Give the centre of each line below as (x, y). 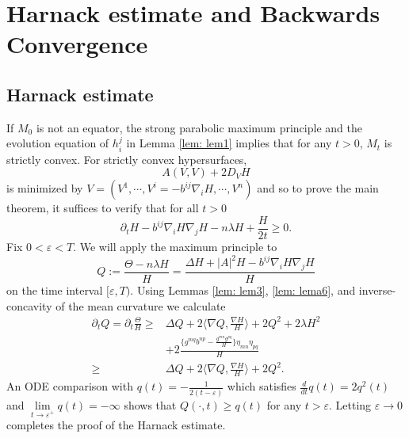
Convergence (77, 44)
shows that (150, 404)
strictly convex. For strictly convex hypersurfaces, (127, 159)
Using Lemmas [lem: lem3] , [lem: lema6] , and (246, 289)
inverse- (377, 289)
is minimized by (45, 188)
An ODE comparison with (70, 386)
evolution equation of (58, 143)
